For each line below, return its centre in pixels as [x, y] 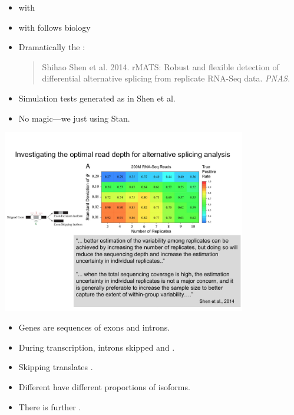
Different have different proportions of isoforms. [104, 386]
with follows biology [54, 27]
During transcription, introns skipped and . [97, 347]
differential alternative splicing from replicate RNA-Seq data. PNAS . [166, 78]
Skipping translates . [56, 367]
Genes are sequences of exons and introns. [94, 327]
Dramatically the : [52, 47]
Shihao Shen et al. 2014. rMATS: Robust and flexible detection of [161, 66]
